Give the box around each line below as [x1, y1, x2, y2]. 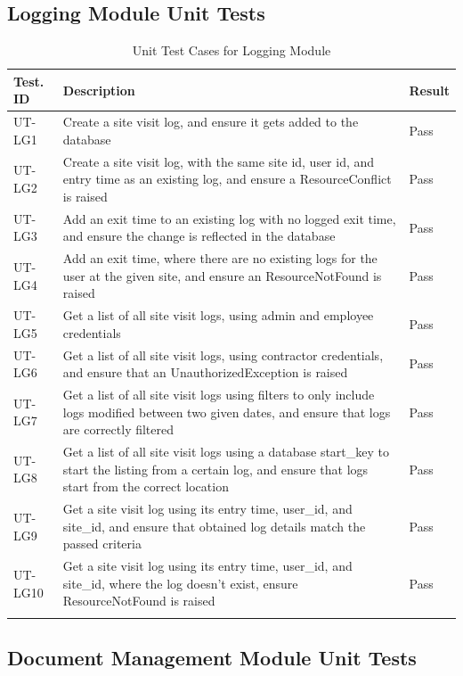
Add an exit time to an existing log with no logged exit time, [62, 209, 396, 227]
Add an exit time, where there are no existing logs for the [62, 249, 378, 268]
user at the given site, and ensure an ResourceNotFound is [62, 266, 382, 284]
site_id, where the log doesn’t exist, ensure [62, 573, 298, 592]
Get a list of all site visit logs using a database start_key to [62, 442, 390, 461]
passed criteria [62, 534, 142, 553]
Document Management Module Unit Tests [7, 644, 417, 672]
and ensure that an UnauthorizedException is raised [62, 363, 348, 382]
